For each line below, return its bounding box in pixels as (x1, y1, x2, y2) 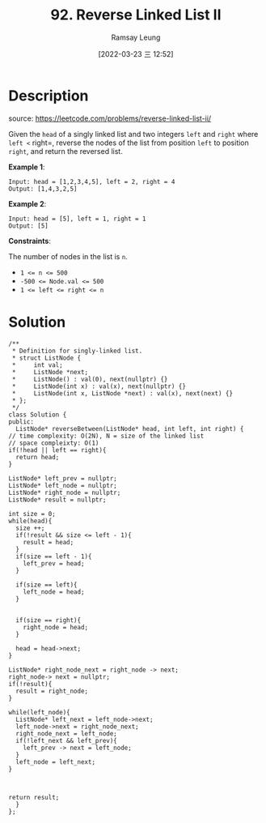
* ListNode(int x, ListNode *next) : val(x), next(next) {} (11, 389, 233, 398)
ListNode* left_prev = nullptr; (8, 474, 117, 483)
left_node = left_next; (15, 757, 95, 766)
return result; (8, 793, 60, 801)
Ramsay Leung (111, 32, 161, 42)
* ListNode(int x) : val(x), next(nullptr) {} (11, 382, 186, 390)
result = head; (23, 538, 74, 546)
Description (8, 87, 89, 104)
